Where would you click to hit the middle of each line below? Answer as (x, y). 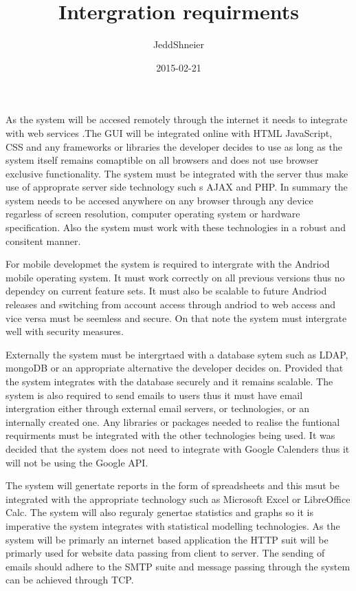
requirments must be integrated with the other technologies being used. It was (170, 435)
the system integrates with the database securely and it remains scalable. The (169, 381)
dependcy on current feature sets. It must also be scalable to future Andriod (166, 291)
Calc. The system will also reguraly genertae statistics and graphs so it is (160, 512)
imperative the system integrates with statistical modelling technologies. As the (173, 525)
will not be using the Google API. (77, 462)
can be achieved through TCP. (70, 580)
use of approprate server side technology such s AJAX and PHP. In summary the (177, 187)
